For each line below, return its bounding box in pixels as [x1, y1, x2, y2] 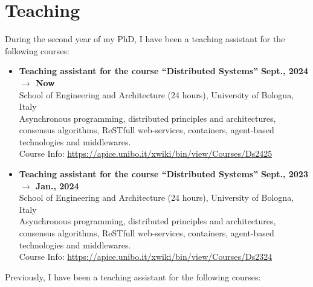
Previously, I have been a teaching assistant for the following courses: [5, 270, 261, 283]
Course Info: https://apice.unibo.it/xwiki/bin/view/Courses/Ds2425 [19, 147, 273, 160]
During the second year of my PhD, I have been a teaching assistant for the [5, 33, 285, 45]
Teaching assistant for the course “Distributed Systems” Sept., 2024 [19, 65, 308, 77]
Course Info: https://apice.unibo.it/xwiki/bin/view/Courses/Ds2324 [19, 250, 273, 263]
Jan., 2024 [35, 179, 79, 192]
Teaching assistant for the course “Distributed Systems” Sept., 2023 [19, 168, 308, 180]
